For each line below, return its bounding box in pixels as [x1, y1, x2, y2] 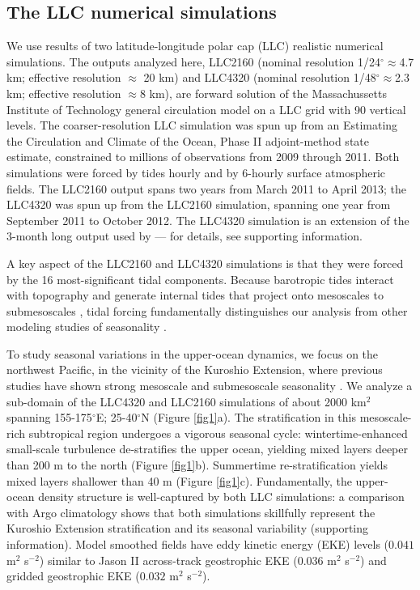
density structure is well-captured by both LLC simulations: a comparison [38, 488, 405, 505]
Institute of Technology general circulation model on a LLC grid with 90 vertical [6, 100, 406, 117]
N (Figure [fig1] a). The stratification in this [141, 409, 356, 426]
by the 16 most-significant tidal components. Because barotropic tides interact [6, 270, 394, 287]
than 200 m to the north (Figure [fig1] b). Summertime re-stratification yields [6, 456, 388, 473]
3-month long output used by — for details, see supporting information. [6, 227, 363, 244]
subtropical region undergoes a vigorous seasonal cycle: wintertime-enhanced [28, 424, 408, 441]
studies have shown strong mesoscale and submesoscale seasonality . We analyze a [6, 377, 413, 394]
